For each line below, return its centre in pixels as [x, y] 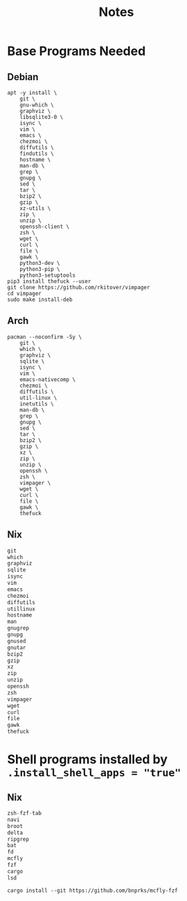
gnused [17, 641]
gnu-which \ [37, 105]
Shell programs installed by [88, 760]
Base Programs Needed [77, 51]
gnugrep [18, 628]
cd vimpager [24, 293]
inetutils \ [37, 404]
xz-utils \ [35, 209]
